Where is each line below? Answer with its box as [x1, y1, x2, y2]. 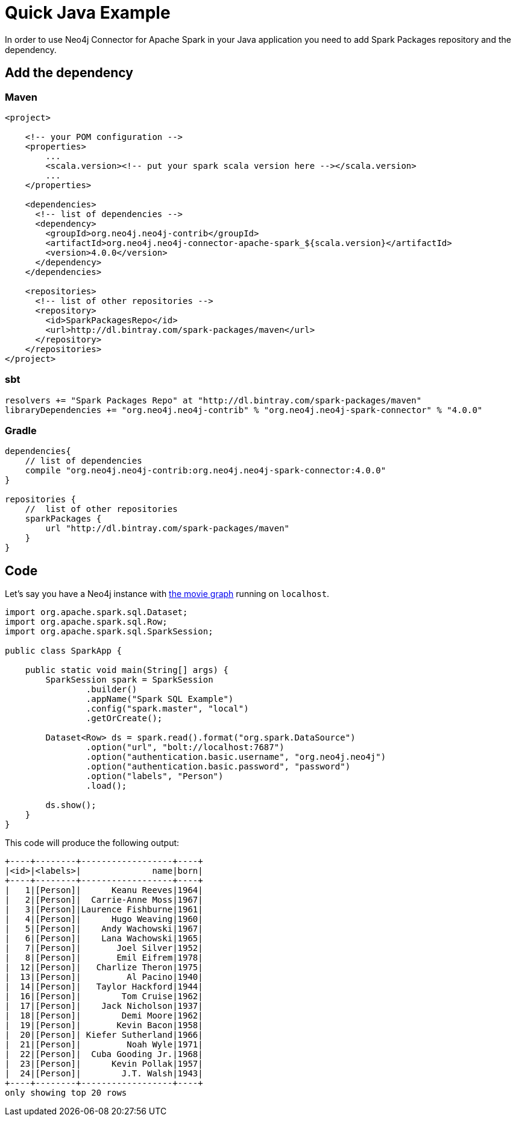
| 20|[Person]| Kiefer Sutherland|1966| [5, 1030, 203, 1040]
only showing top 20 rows [5, 1088, 127, 1098]
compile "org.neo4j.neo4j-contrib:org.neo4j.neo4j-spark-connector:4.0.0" [25, 466, 386, 476]
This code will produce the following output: [5, 838, 180, 848]
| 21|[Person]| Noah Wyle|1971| [5, 1040, 203, 1050]
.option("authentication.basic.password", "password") [86, 762, 351, 772]
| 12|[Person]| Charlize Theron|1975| [5, 962, 203, 973]
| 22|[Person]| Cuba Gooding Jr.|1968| [5, 1049, 203, 1059]
